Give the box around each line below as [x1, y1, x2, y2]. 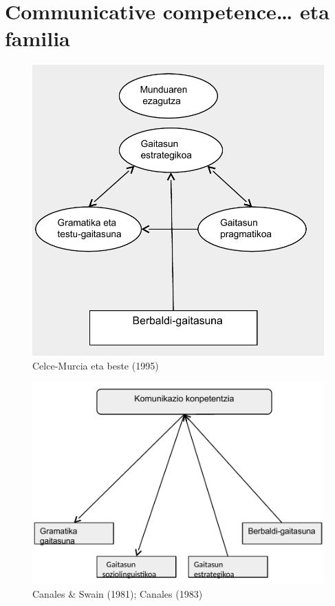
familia [5, 24, 70, 52]
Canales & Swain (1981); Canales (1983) [32, 586, 203, 600]
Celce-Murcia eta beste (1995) [32, 358, 159, 372]
